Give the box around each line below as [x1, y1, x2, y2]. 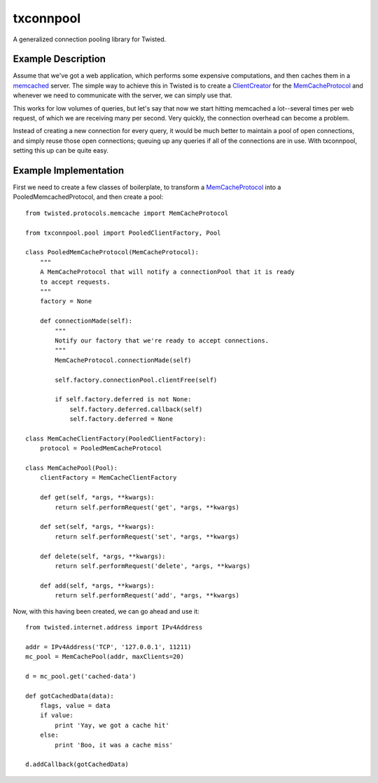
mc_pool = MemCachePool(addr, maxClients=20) [25, 653, 185, 661]
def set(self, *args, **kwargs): [39, 522, 155, 531]
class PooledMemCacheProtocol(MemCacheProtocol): [25, 249, 199, 256]
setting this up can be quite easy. [13, 146, 108, 155]
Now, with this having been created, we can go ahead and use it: [13, 607, 199, 616]
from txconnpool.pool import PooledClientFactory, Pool [25, 228, 221, 237]
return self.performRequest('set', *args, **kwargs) [55, 532, 239, 541]
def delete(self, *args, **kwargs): [39, 552, 166, 560]
